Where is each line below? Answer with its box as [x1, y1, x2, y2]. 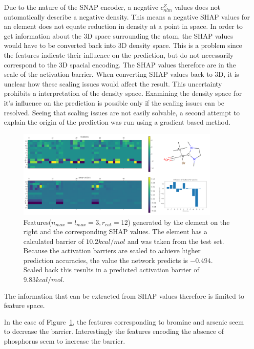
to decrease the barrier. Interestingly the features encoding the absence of [4, 326, 224, 336]
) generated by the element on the [127, 217, 230, 227]
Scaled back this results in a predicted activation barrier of [23, 264, 199, 275]
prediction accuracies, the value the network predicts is [23, 255, 188, 265]
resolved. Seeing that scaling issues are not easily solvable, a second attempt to [4, 107, 240, 117]
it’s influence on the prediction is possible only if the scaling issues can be [4, 97, 224, 108]
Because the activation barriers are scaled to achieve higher [23, 245, 201, 256]
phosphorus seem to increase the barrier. [4, 336, 125, 346]
